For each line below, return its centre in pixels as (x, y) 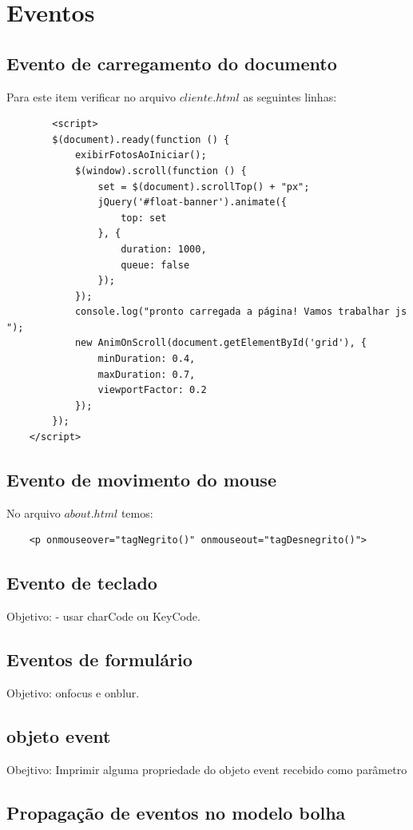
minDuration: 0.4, (147, 359)
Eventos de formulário (99, 659)
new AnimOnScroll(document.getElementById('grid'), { (221, 343)
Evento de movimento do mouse (141, 480)
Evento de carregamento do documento (172, 63)
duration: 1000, (164, 249)
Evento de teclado (82, 583)
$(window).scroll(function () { (161, 171)
